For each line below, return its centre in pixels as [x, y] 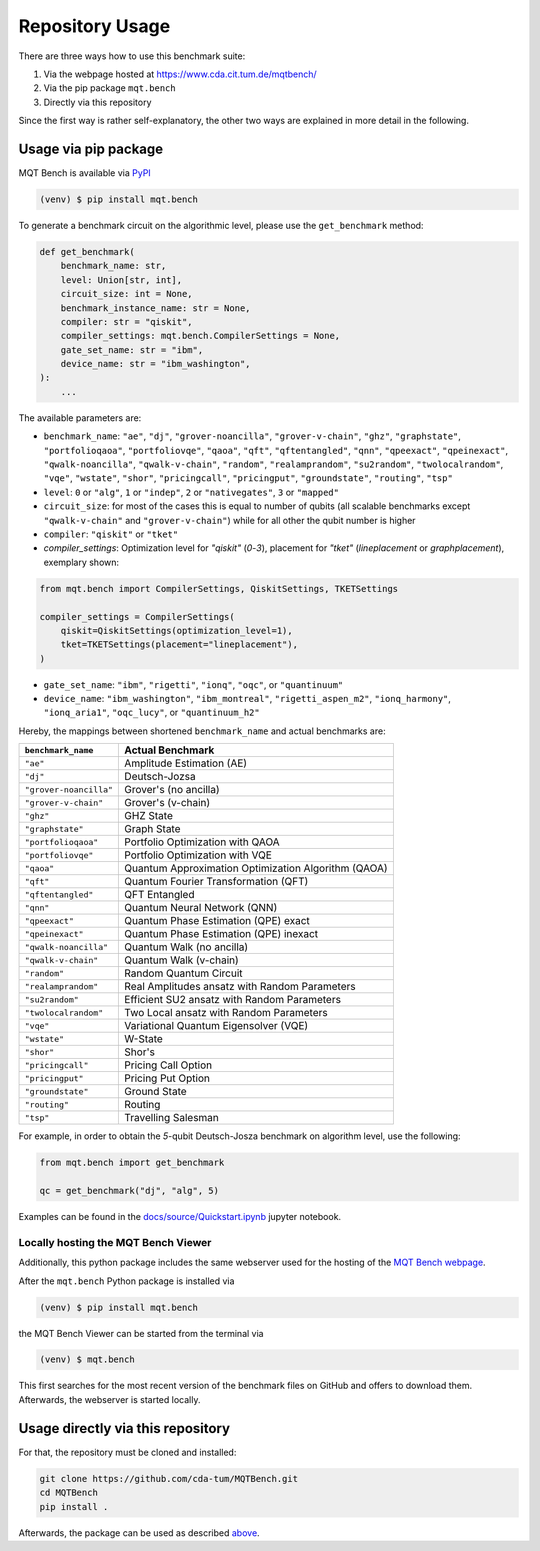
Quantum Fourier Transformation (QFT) [216, 882]
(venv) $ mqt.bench [87, 1359]
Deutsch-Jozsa [160, 777]
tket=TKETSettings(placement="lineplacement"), [179, 644]
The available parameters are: [80, 417]
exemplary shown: [81, 562]
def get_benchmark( [87, 251]
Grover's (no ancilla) [172, 790]
